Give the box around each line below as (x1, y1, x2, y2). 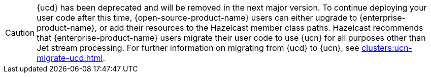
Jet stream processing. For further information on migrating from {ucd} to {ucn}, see (37, 43, 359, 53)
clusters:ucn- (361, 43, 412, 53)
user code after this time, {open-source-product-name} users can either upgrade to (37, 13, 357, 23)
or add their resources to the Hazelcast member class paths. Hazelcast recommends (99, 23, 423, 33)
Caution (5, 28, 35, 38)
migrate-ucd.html (37, 53, 103, 63)
